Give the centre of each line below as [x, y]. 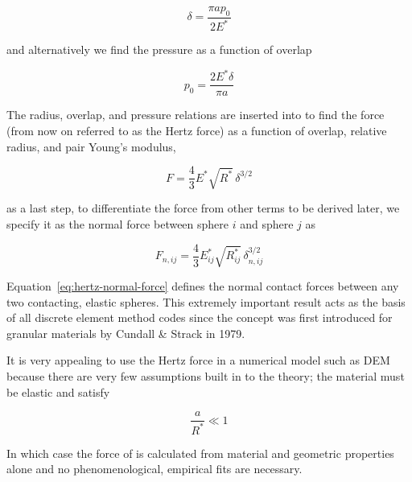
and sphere [267, 224]
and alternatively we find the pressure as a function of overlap [159, 49]
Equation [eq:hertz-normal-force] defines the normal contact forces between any [203, 286]
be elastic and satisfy [58, 391]
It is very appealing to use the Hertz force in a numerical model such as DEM [198, 360]
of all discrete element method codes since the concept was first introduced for [200, 317]
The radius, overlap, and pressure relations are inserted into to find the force [196, 115]
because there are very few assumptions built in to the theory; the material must [206, 375]
